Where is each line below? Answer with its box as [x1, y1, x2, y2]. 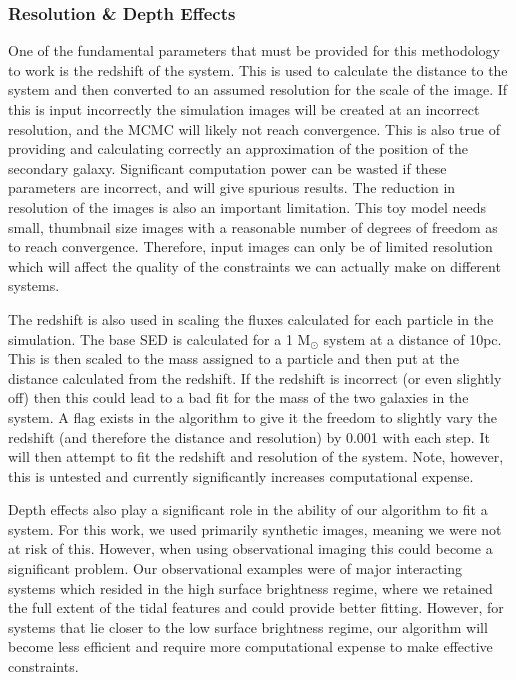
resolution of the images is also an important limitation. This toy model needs [8, 196, 487, 217]
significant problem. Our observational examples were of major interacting [8, 558, 462, 579]
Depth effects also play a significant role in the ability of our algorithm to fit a [8, 499, 488, 520]
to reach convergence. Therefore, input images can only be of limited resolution [8, 236, 493, 257]
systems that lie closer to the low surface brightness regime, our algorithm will [8, 616, 488, 637]
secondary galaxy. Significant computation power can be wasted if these [8, 157, 447, 178]
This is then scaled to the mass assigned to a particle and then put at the [8, 348, 459, 369]
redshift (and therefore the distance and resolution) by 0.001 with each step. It [8, 426, 490, 447]
